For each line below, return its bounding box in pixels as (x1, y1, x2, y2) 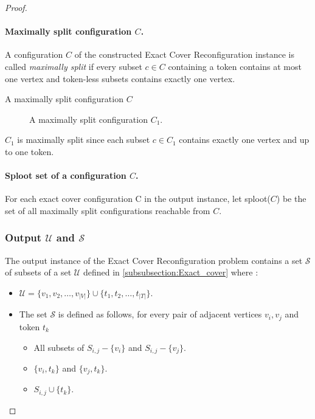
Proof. (5, 1, 27, 13)
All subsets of (33, 341, 85, 353)
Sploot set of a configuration (5, 169, 126, 182)
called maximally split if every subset (5, 60, 142, 72)
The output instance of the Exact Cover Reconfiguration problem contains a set (5, 254, 303, 266)
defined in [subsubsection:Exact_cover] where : (83, 266, 258, 279)
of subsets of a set (5, 266, 72, 279)
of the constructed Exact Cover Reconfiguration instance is (74, 48, 294, 61)
